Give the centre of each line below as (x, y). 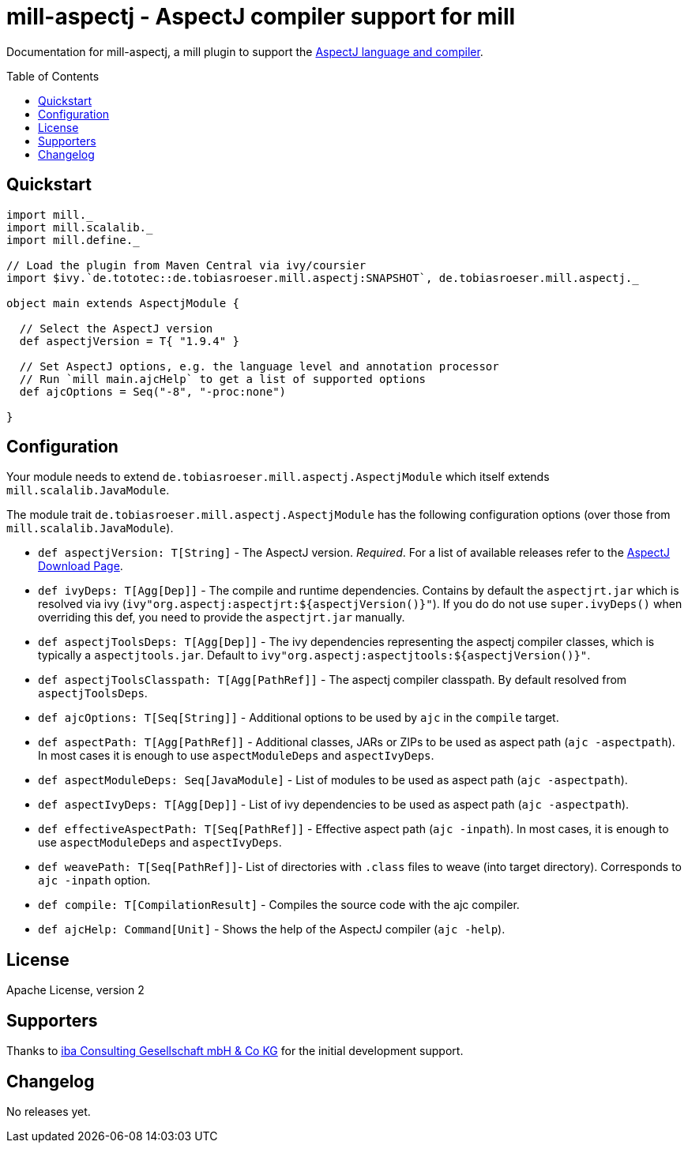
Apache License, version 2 (75, 990)
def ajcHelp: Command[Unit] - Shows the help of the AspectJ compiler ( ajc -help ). (272, 929)
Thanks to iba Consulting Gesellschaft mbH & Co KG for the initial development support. (235, 1051)
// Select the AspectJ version (116, 328)
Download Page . (81, 566)
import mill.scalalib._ (80, 227)
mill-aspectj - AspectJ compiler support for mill (261, 17)
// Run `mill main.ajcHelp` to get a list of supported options (223, 379)
